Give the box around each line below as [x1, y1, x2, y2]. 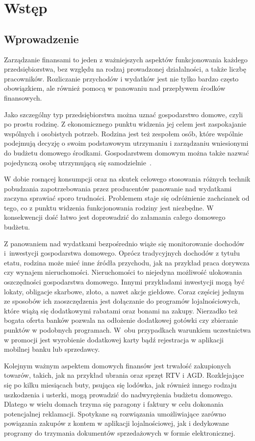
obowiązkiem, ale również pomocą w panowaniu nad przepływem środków [4, 83, 226, 93]
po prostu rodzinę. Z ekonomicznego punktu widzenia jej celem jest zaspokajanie [4, 119, 247, 129]
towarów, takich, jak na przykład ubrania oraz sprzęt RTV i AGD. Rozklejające [4, 370, 244, 380]
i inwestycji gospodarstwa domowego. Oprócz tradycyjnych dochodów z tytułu [4, 248, 240, 258]
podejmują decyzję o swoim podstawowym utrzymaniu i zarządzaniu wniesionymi [4, 138, 249, 148]
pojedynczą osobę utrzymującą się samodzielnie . [4, 157, 152, 167]
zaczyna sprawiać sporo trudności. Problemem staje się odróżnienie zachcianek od [4, 193, 250, 203]
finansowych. [4, 92, 42, 103]
